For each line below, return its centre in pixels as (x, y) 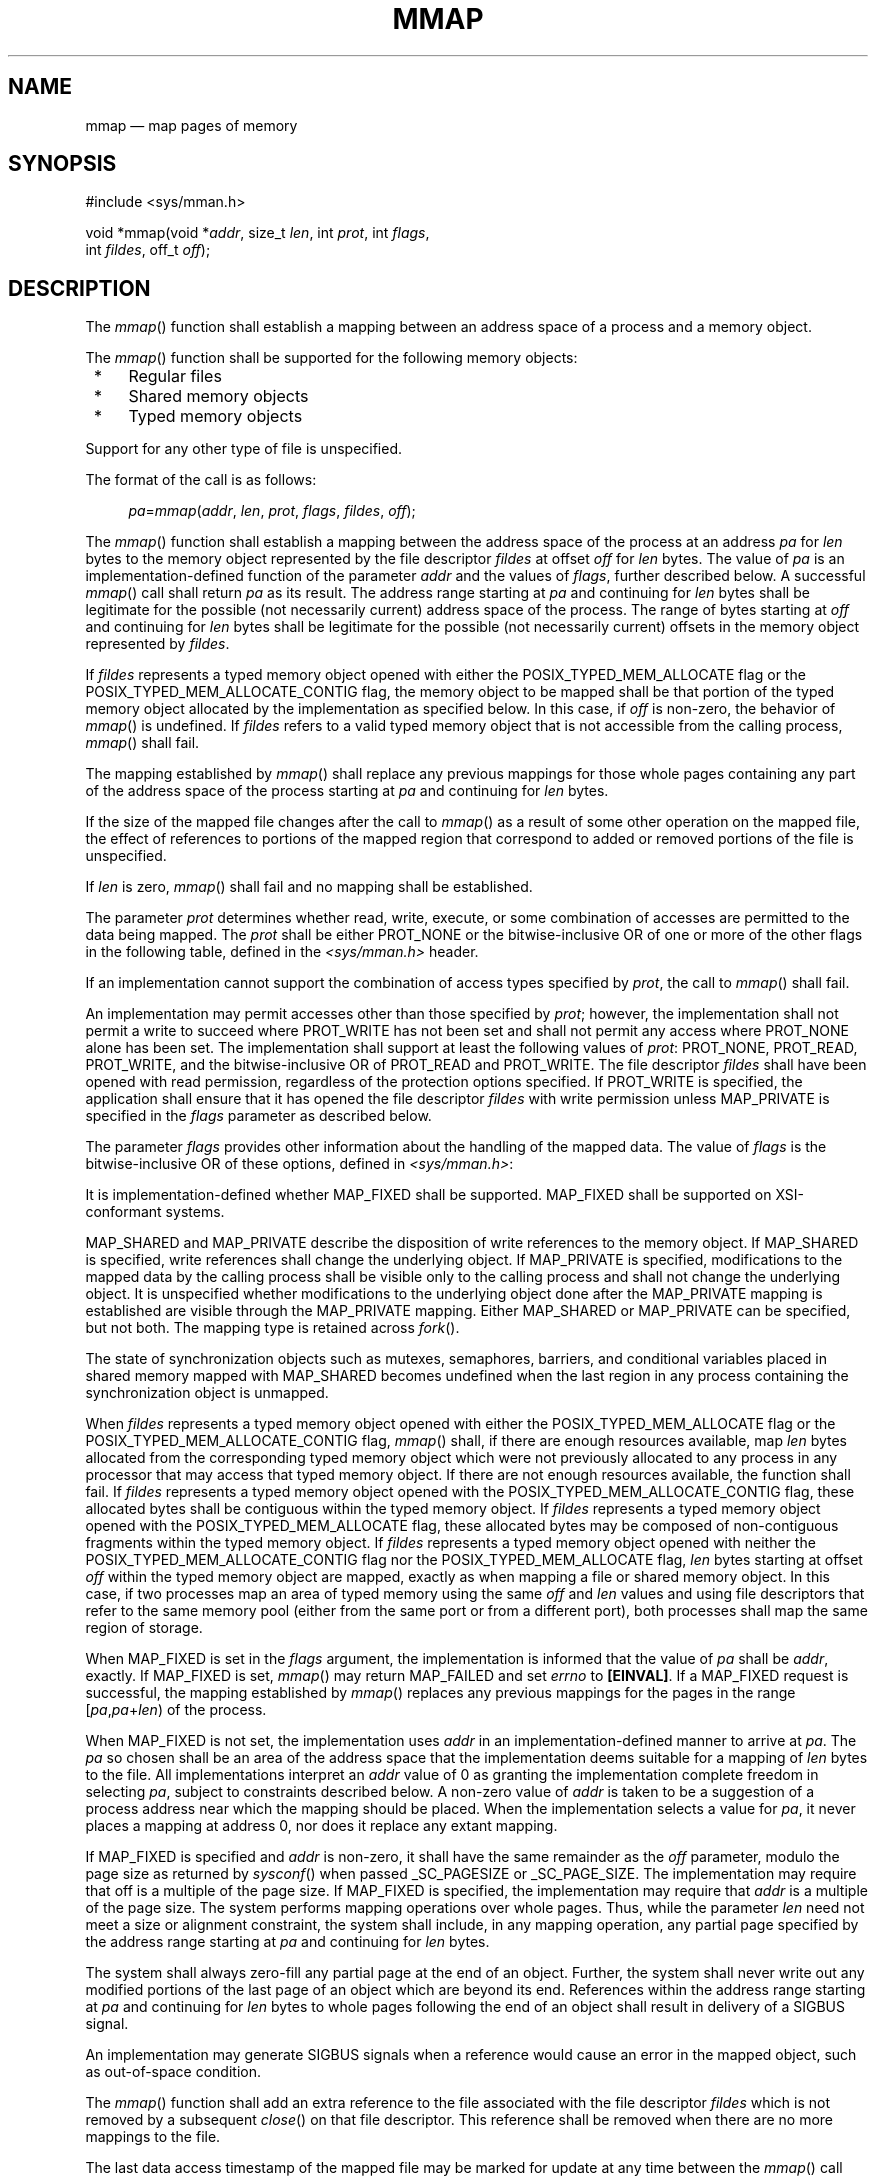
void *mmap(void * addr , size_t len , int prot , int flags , (257, 233)
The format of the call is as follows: (201, 480)
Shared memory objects (218, 396)
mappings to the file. (153, 2137)
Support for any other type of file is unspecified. (244, 449)
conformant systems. (155, 1212)
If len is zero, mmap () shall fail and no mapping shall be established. (309, 887)
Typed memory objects (215, 416)
